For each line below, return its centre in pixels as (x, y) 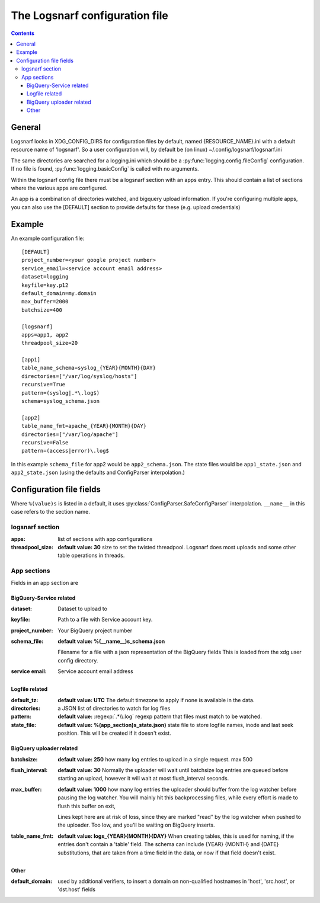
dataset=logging (45, 277)
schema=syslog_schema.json (61, 401)
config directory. (78, 660)
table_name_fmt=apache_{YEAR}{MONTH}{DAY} (84, 426)
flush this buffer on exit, (87, 806)
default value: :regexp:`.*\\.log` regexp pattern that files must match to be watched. (160, 716)
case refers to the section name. (50, 512)
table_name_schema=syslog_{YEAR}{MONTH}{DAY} (89, 368)
